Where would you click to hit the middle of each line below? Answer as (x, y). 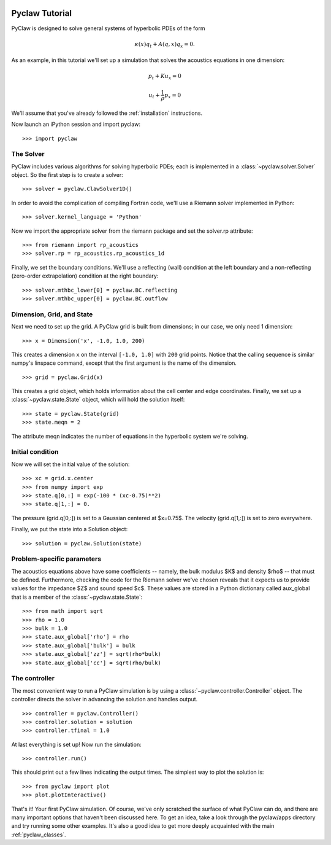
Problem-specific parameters (56, 559)
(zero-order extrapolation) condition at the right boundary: (85, 276)
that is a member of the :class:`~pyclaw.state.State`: (77, 597)
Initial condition (35, 452)
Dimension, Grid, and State (52, 314)
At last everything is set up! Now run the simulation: (76, 744)
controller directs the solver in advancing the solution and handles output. (105, 699)
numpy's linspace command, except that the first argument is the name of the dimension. (124, 363)
